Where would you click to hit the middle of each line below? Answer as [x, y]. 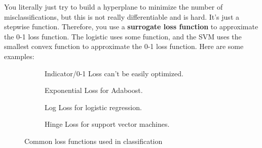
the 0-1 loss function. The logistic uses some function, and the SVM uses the [123, 36]
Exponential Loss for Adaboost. [94, 90]
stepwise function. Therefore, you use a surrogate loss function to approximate [131, 27]
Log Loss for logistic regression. [93, 107]
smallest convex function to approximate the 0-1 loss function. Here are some [124, 46]
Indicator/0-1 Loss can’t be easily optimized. [114, 73]
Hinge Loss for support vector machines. [107, 124]
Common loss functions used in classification [93, 141]
